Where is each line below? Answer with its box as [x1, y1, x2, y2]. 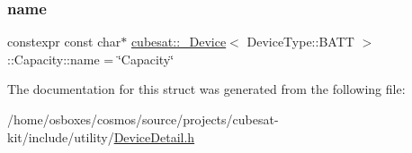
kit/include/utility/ [7, 127, 114, 146]
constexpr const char [7, 32, 121, 51]
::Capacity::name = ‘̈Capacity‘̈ [7, 49, 175, 68]
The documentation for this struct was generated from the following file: [7, 80, 406, 98]
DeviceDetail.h [113, 127, 195, 146]
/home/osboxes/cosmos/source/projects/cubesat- [7, 110, 279, 128]
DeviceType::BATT [246, 32, 354, 51]
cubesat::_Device [130, 32, 227, 51]
